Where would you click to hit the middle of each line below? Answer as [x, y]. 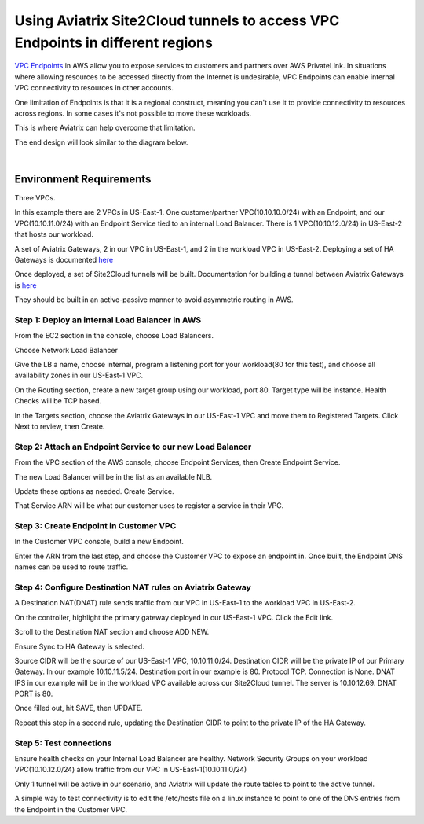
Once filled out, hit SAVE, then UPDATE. [79, 708]
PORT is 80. [34, 694]
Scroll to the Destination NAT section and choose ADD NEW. [112, 632]
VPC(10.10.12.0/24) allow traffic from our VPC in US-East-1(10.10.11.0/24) [131, 770]
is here [26, 285]
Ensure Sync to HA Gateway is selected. [79, 646]
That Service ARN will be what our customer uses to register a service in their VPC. [149, 506]
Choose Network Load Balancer [66, 350]
